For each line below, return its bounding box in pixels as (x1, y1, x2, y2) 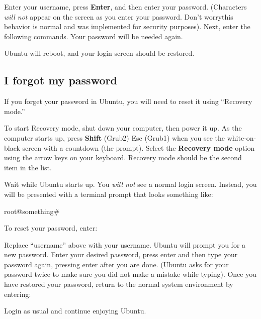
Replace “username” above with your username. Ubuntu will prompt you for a (4, 239, 246, 250)
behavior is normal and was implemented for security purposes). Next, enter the (4, 21, 250, 32)
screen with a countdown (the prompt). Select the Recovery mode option (22, 142, 255, 153)
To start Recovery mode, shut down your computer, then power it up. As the (4, 123, 242, 133)
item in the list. (4, 162, 52, 172)
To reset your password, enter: (4, 223, 98, 233)
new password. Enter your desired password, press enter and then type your (4, 249, 238, 260)
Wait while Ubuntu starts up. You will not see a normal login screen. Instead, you (4, 179, 257, 189)
